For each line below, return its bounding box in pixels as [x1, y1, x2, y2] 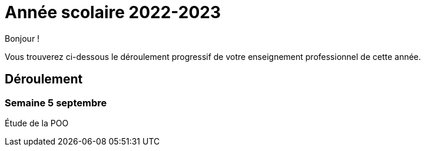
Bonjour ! [5, 33, 40, 43]
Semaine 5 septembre [5, 96, 107, 109]
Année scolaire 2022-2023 [5, 2, 221, 22]
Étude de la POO [5, 118, 69, 128]
